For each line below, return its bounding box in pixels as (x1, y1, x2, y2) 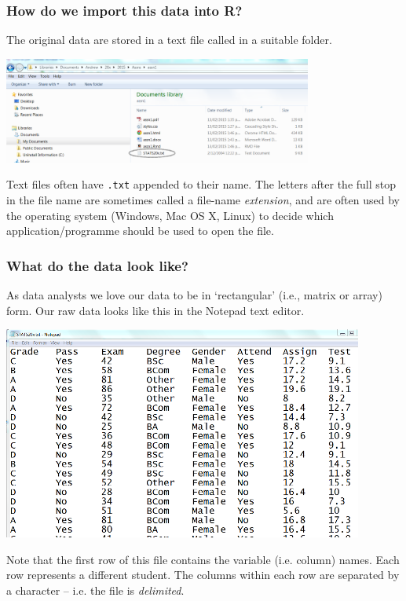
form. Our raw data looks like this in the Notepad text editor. (6, 302, 305, 318)
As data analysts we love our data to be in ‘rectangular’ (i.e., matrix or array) (6, 287, 382, 303)
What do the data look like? (6, 255, 188, 275)
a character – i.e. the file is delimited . (6, 582, 185, 599)
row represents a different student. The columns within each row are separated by (6, 566, 400, 583)
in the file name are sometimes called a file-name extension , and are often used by (6, 192, 400, 208)
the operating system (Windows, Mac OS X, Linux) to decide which (6, 207, 334, 223)
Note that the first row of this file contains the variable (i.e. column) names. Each (6, 551, 400, 567)
